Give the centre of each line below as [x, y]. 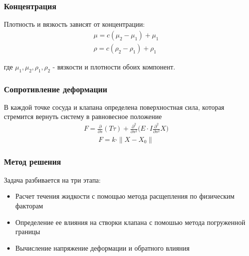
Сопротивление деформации [56, 89]
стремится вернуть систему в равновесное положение [83, 116]
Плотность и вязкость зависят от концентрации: [75, 24]
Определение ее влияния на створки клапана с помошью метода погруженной [130, 222]
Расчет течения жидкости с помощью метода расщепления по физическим [125, 196]
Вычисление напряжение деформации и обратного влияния [102, 247]
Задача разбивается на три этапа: [52, 179]
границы [28, 231]
